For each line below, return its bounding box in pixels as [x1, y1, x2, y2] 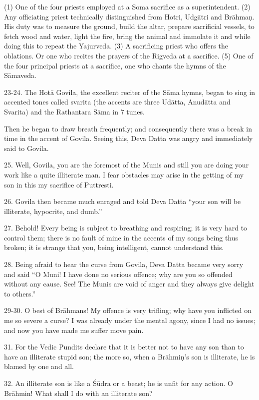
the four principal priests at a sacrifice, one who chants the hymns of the [4, 60, 226, 70]
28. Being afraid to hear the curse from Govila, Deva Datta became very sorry [4, 259, 244, 269]
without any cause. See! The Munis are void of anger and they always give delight [4, 278, 255, 289]
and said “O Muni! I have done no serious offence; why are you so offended [4, 268, 233, 279]
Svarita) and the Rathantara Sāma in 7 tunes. [4, 106, 145, 116]
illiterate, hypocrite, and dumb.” [4, 205, 102, 216]
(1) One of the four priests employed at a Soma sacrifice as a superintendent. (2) [4, 1, 251, 11]
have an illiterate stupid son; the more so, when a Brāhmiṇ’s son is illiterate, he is [4, 351, 255, 361]
